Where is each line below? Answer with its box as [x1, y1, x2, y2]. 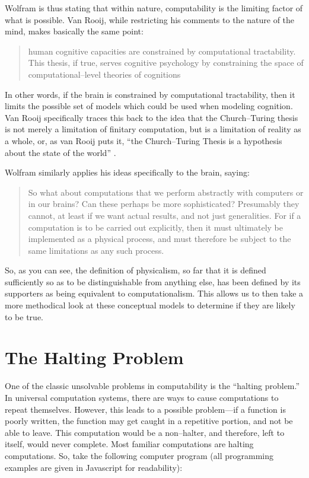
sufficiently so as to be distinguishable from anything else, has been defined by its [5, 275, 301, 288]
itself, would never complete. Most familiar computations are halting [5, 438, 254, 450]
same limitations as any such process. [28, 244, 164, 256]
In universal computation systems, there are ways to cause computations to [5, 391, 279, 403]
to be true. [5, 310, 43, 323]
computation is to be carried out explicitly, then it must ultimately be [28, 221, 283, 233]
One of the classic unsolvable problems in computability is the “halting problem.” [5, 380, 300, 392]
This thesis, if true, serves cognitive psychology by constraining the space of [28, 56, 304, 69]
